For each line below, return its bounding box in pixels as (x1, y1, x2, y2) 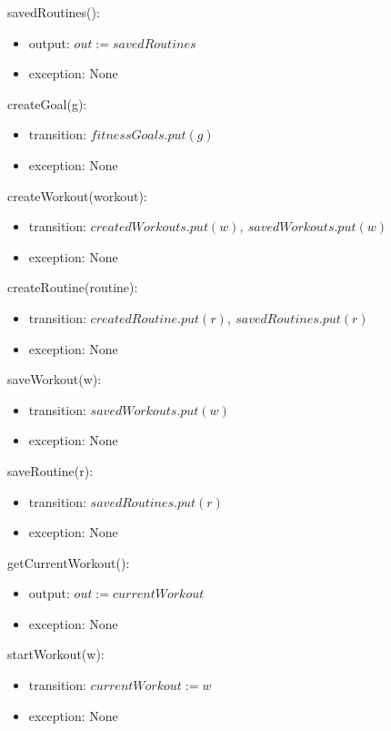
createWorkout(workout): (7, 186, 147, 205)
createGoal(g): (7, 94, 87, 113)
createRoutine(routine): (7, 278, 138, 297)
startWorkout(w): (7, 645, 105, 664)
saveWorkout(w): (7, 370, 102, 389)
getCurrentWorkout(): (7, 553, 130, 572)
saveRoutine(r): (7, 461, 94, 480)
